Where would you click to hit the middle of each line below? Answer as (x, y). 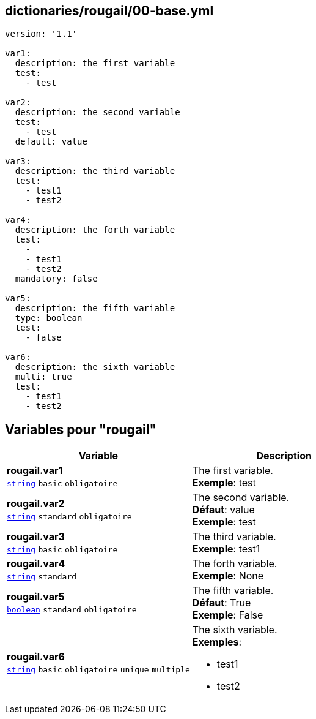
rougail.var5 (36, 597)
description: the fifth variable (95, 308)
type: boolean (49, 318)
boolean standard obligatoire (72, 610)
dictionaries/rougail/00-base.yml (109, 11)
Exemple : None (228, 576)
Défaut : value (223, 510)
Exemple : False (228, 615)
